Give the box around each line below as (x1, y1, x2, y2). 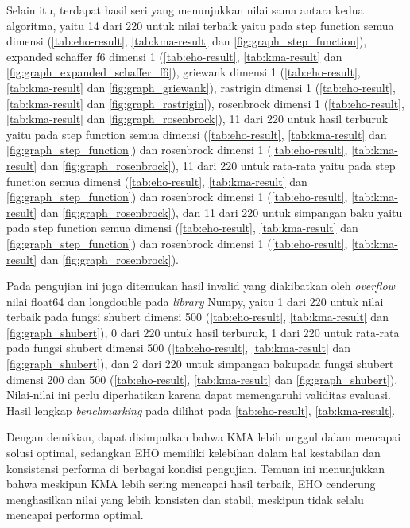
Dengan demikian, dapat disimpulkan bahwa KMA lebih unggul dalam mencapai (6, 429, 401, 445)
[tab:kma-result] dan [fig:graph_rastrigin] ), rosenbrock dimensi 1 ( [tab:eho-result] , (6, 95, 404, 111)
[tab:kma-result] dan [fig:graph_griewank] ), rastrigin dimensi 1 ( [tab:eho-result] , (6, 79, 396, 95)
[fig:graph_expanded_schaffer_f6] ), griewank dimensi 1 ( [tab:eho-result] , (6, 64, 361, 80)
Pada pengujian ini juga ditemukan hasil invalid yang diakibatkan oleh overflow (6, 278, 395, 294)
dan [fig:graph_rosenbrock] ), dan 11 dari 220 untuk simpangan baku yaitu (40, 204, 403, 220)
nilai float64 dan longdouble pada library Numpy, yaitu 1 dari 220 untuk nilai (6, 293, 384, 309)
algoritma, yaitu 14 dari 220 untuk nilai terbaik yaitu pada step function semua (6, 17, 394, 33)
